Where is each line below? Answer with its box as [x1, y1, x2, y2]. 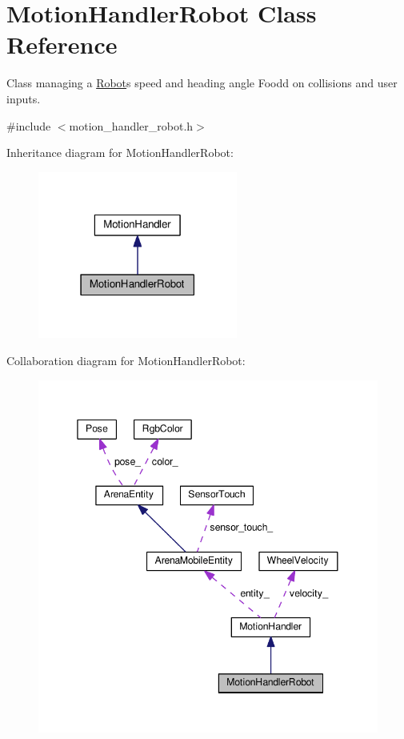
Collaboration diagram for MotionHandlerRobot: [6, 352, 246, 368]
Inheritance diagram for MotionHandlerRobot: [6, 144, 234, 161]
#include [6, 117, 51, 134]
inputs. [6, 90, 41, 106]
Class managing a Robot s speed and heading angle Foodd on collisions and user [6, 74, 398, 91]
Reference [6, 28, 118, 61]
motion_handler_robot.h [69, 117, 194, 134]
